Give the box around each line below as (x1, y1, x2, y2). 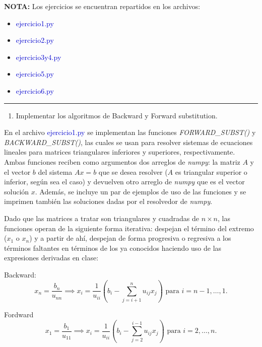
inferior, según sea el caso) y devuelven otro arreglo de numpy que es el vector (4, 176, 245, 187)
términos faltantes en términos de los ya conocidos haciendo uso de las (4, 242, 222, 253)
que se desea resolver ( (98, 166, 168, 177)
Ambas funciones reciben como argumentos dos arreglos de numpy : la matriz (4, 156, 240, 167)
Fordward (4, 309, 34, 320)
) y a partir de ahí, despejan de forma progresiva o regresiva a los (29, 233, 231, 243)
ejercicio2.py (16, 35, 54, 45)
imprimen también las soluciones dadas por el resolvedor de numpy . (4, 196, 213, 206)
